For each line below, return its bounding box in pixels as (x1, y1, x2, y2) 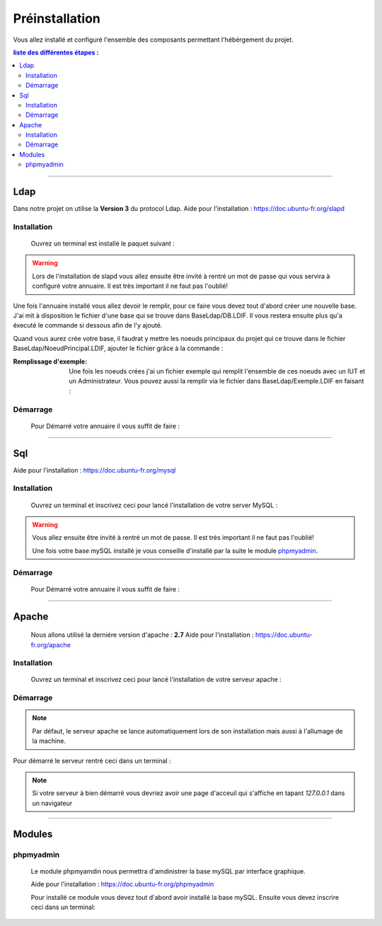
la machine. (32, 736, 66, 746)
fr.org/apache (30, 640, 71, 649)
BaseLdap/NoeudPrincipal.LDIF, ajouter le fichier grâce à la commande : (13, 344, 224, 353)
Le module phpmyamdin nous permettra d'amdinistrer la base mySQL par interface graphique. (30, 867, 306, 875)
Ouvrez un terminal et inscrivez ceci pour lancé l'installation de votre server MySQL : (30, 501, 278, 509)
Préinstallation (13, 11, 100, 26)
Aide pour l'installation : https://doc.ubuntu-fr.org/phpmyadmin (30, 880, 214, 889)
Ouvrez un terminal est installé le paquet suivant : (30, 239, 175, 248)
